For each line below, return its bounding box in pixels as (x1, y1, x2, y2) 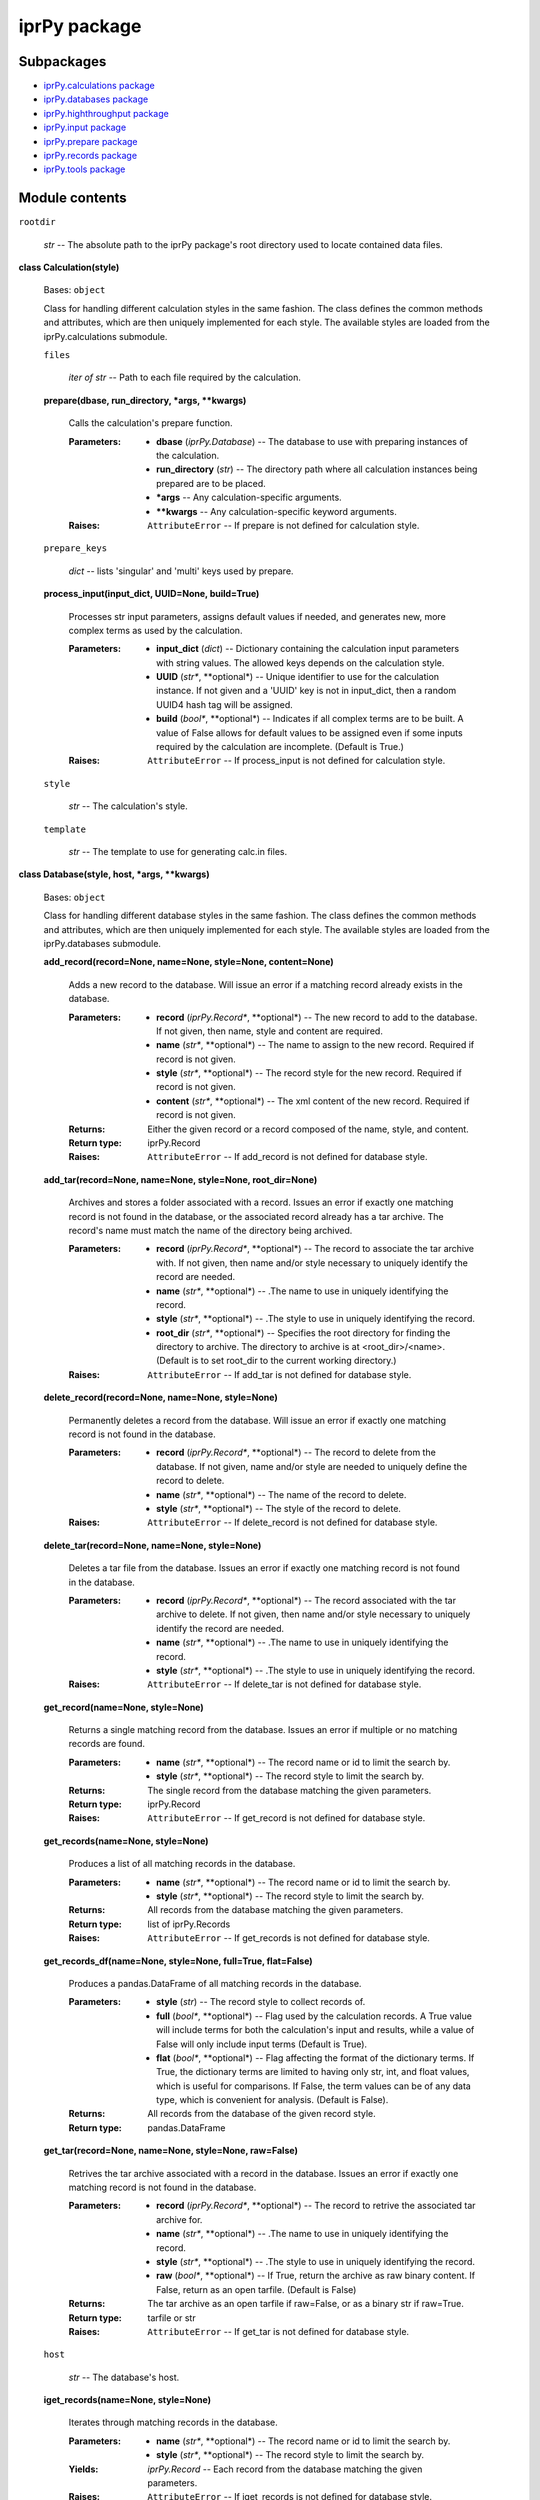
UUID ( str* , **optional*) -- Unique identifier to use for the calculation (156, 671, 440, 683)
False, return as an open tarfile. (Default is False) (156, 2283, 357, 2295)
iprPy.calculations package (43, 80, 155, 92)
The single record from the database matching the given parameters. (147, 1784, 432, 1796)
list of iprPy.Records (147, 1918, 231, 1930)
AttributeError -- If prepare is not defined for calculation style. (147, 519, 420, 531)
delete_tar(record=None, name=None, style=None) (43, 1539, 262, 1551)
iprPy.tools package (43, 163, 126, 175)
